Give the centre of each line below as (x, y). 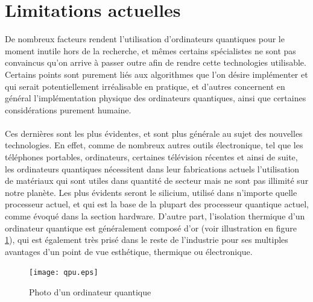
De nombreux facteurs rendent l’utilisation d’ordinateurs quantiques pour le (145, 39)
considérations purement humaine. (68, 109)
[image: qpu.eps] (64, 273)
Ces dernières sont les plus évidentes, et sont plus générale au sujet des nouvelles (154, 133)
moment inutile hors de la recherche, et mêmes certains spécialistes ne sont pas (150, 50)
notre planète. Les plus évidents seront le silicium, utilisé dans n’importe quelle (151, 192)
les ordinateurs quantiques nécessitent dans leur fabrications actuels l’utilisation (152, 168)
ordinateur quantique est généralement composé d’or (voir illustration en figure (151, 228)
